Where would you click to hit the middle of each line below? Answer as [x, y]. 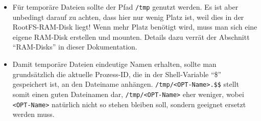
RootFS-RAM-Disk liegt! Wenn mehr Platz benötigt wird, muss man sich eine [135, 27]
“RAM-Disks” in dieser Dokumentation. [75, 47]
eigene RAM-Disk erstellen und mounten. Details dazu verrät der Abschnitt [131, 37]
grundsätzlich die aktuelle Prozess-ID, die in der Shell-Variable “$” [117, 74]
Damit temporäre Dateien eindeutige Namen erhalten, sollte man [114, 64]
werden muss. [33, 114]
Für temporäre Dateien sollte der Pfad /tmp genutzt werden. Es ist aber [125, 7]
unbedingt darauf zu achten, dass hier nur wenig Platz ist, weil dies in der [128, 17]
